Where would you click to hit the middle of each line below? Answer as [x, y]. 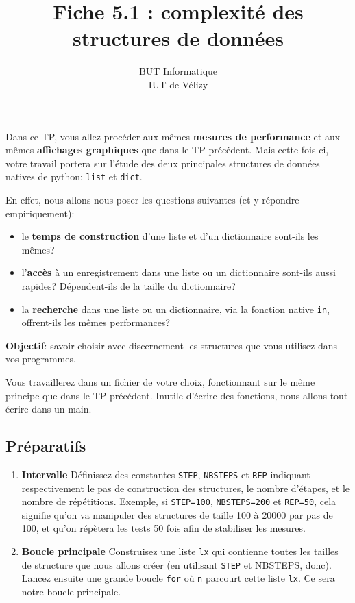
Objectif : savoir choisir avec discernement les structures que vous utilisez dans [172, 345]
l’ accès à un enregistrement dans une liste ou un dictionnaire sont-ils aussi [179, 272]
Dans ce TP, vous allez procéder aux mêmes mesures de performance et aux [173, 136]
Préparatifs [46, 446]
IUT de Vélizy [178, 84]
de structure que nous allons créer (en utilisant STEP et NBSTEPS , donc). [176, 564]
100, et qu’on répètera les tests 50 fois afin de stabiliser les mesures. [163, 528]
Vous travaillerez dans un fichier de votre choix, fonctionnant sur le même [160, 381]
